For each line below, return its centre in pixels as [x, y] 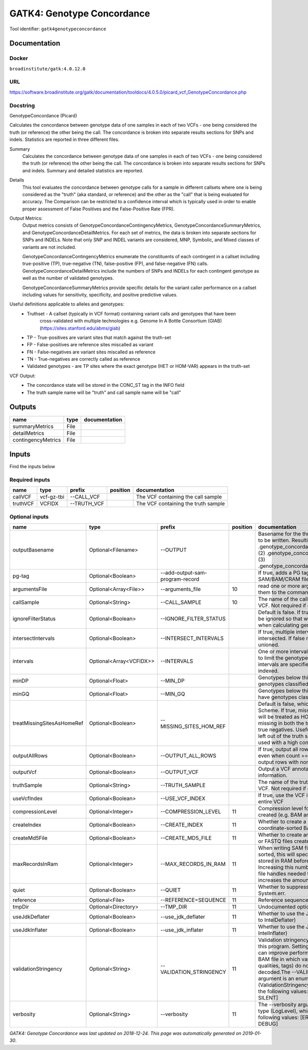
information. [273, 775]
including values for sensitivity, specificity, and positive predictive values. [100, 295]
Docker [19, 58]
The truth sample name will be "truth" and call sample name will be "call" [104, 392]
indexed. [268, 670]
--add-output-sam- [184, 573]
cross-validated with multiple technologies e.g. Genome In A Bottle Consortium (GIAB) [131, 321]
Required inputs [30, 479]
